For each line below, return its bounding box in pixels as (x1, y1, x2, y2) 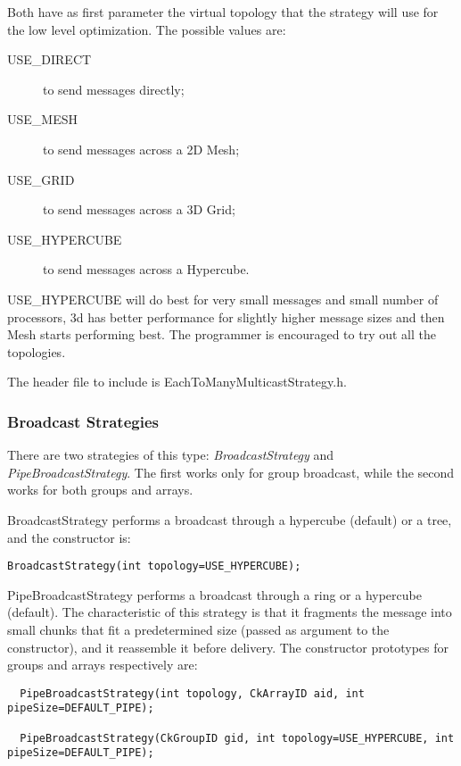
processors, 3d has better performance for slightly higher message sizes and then (7, 307, 445, 326)
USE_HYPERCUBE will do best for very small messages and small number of (7, 289, 439, 308)
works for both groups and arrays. (7, 480, 193, 499)
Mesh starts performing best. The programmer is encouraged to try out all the (7, 325, 436, 344)
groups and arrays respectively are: (7, 655, 198, 674)
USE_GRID (7, 170, 75, 188)
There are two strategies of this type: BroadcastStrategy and (7, 445, 334, 464)
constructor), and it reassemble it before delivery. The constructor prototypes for (7, 637, 449, 656)
